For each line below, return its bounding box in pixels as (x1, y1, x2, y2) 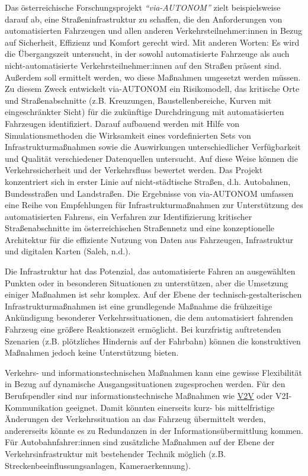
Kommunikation (5, 401, 63, 413)
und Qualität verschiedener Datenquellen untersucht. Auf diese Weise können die (5, 152, 298, 164)
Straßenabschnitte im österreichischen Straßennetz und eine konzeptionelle (5, 222, 274, 234)
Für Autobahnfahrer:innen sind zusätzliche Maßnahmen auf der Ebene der (5, 436, 275, 448)
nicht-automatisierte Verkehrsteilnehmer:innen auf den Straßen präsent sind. (5, 59, 282, 71)
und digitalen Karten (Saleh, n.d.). (5, 245, 131, 257)
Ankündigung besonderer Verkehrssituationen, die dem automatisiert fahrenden (5, 311, 293, 324)
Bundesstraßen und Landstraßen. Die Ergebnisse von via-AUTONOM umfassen (5, 187, 294, 199)
